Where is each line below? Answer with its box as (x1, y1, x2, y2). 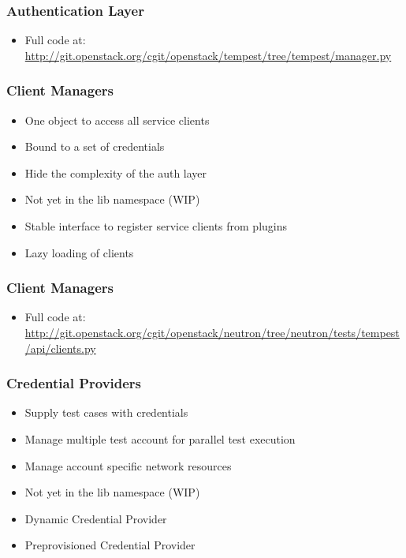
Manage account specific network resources (24, 457, 232, 474)
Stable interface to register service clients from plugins (24, 218, 288, 234)
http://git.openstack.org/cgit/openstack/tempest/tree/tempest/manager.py (24, 47, 392, 63)
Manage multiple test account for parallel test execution (24, 431, 296, 447)
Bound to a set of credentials (24, 138, 165, 155)
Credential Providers (6, 373, 142, 393)
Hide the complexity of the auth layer (24, 164, 207, 181)
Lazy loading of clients (24, 244, 134, 260)
